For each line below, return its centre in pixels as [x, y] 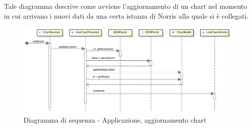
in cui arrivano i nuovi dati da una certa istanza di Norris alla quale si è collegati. [126, 15]
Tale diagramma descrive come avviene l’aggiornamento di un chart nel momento [126, 6]
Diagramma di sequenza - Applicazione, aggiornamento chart [115, 120]
